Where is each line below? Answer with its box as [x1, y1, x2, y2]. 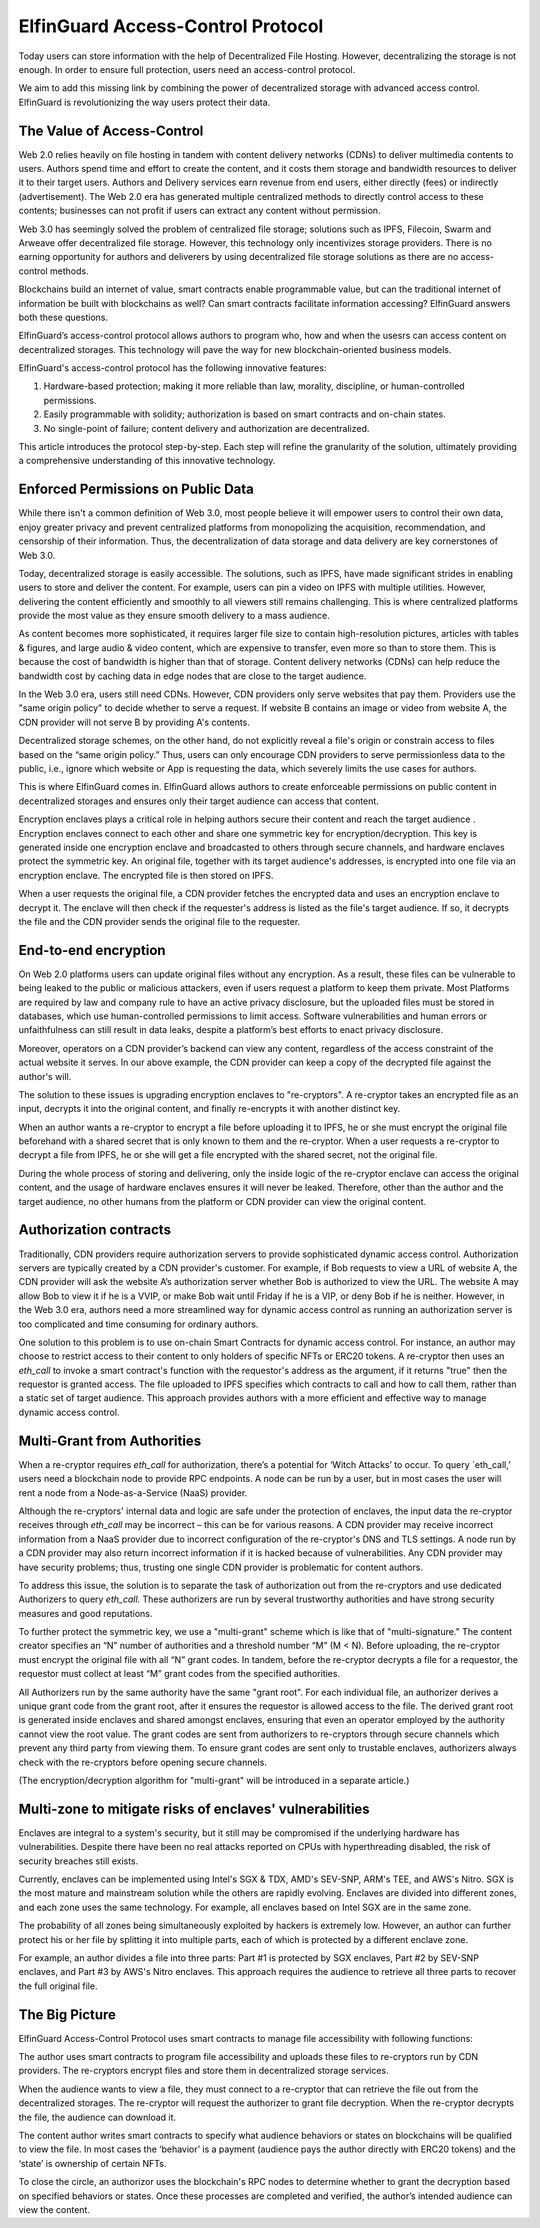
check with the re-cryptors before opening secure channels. [18, 1756, 267, 1768]
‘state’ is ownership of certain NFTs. [18, 2157, 167, 2169]
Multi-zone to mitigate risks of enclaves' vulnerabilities [18, 1800, 370, 1817]
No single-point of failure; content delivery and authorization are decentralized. [43, 422, 370, 434]
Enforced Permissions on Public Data [18, 481, 255, 498]
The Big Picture [18, 2006, 117, 2023]
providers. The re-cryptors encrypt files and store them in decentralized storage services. [18, 2065, 389, 2077]
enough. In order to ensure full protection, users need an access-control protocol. [18, 63, 356, 75]
